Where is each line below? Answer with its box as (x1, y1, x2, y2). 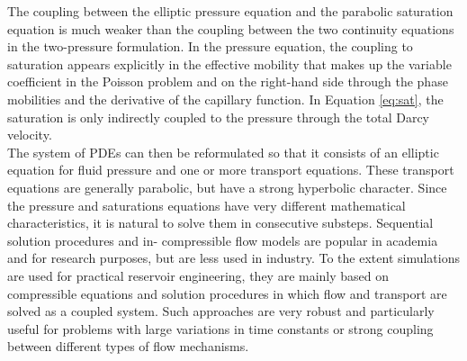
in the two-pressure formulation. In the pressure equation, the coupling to (7, 37, 413, 56)
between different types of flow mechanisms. (7, 337, 249, 356)
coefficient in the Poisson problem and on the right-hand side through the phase (7, 72, 448, 91)
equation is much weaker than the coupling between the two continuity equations (7, 19, 454, 38)
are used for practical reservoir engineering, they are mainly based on (7, 266, 390, 284)
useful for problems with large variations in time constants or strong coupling (7, 319, 434, 338)
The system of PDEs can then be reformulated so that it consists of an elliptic (7, 142, 439, 161)
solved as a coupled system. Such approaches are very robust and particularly (7, 302, 435, 320)
